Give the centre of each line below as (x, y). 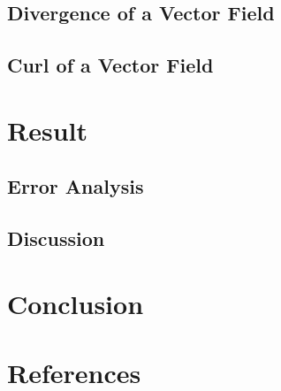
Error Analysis (76, 186)
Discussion (56, 238)
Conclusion (76, 303)
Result (47, 130)
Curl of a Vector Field (110, 65)
